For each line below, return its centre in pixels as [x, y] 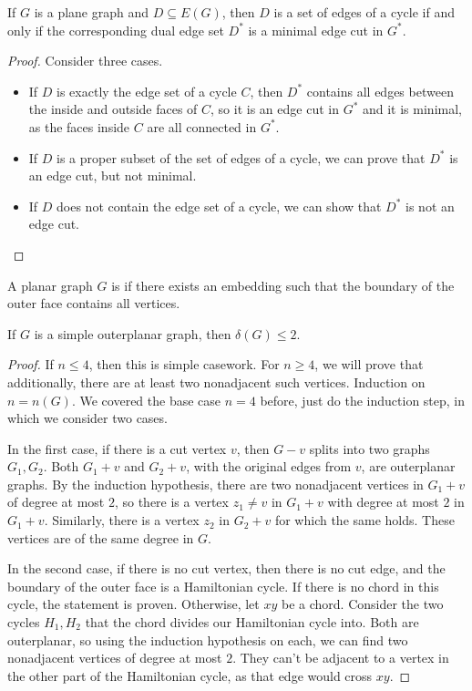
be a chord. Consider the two [362, 604]
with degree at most [383, 502]
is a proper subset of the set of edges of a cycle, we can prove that [241, 157]
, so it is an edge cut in [275, 109]
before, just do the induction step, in [363, 400]
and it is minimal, [412, 109]
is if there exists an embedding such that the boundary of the [283, 285]
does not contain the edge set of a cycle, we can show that [219, 206]
